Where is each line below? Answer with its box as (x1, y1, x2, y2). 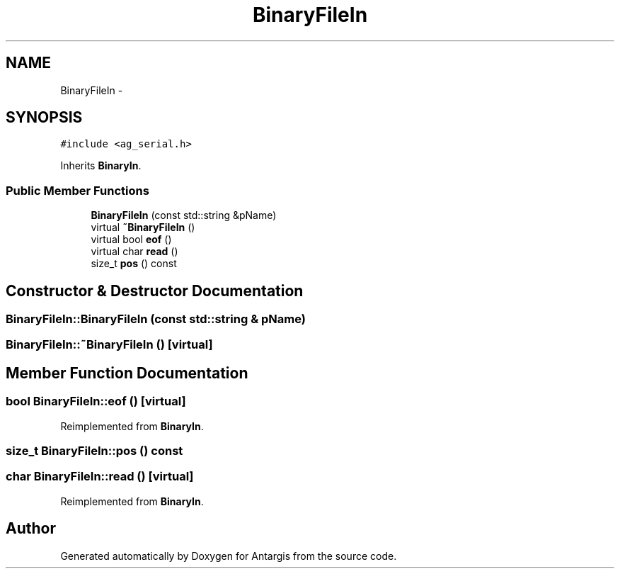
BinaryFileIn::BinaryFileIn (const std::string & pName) (6, 312, 306, 327)
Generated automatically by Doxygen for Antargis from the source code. (60, 549, 397, 562)
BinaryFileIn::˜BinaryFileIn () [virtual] (6, 337, 213, 352)
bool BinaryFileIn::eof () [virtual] (6, 394, 186, 409)
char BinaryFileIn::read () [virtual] (6, 469, 194, 484)
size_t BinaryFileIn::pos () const (6, 444, 183, 458)
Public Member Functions (6, 183, 149, 198)
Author (6, 519, 56, 538)
